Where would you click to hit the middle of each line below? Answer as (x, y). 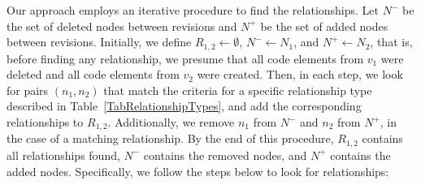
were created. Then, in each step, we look (300, 74)
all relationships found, (63, 155)
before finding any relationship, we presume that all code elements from (185, 58)
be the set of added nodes (324, 26)
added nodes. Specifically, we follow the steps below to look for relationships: (198, 171)
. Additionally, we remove (171, 122)
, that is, (391, 42)
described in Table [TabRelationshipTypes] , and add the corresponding (184, 106)
